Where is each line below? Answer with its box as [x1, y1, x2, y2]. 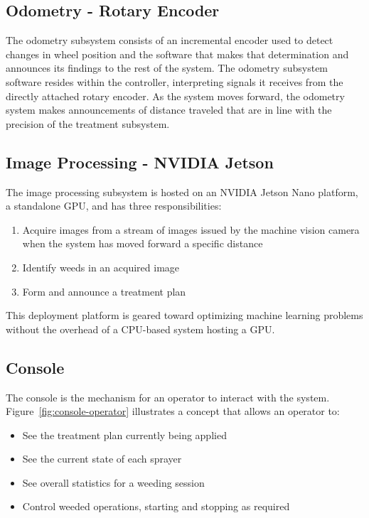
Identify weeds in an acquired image [22, 259, 180, 274]
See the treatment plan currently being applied [22, 427, 227, 442]
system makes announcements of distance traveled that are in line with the [6, 102, 332, 117]
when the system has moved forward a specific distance [22, 236, 263, 251]
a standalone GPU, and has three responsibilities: [6, 198, 222, 213]
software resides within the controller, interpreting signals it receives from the [6, 74, 343, 89]
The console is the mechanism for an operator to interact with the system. [6, 389, 330, 404]
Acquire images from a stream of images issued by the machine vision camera [22, 222, 360, 237]
